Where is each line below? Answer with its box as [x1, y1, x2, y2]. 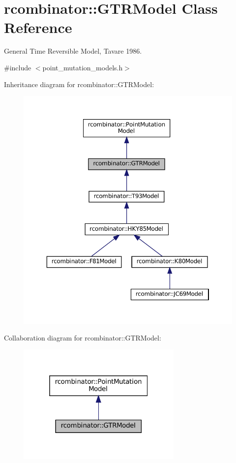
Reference [4, 17, 72, 37]
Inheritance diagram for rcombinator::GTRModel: [4, 79, 154, 89]
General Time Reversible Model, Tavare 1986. [4, 46, 142, 56]
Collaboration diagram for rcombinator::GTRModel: [4, 332, 161, 342]
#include [4, 62, 31, 72]
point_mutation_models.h [42, 62, 123, 72]
